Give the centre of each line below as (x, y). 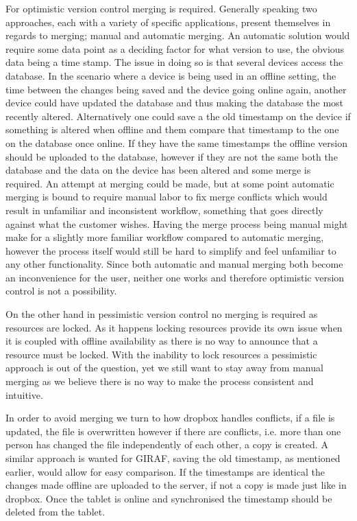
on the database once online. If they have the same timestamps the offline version (176, 142)
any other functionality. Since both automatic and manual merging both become (174, 264)
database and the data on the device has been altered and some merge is (158, 170)
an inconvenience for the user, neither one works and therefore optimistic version (175, 277)
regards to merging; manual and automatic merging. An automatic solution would (178, 35)
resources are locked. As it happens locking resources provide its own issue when (174, 327)
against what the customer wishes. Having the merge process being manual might (177, 223)
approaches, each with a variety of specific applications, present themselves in (168, 22)
